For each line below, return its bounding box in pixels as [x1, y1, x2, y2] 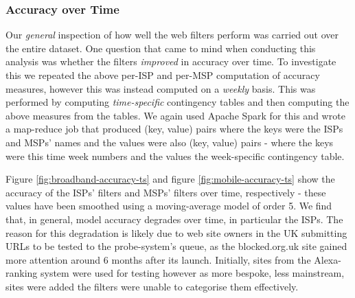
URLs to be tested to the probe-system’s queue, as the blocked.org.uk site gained [5, 239, 347, 253]
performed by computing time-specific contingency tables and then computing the [5, 95, 350, 109]
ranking [5, 266, 38, 280]
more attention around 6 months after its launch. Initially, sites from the [5, 252, 311, 266]
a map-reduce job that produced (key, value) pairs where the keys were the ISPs [5, 122, 343, 136]
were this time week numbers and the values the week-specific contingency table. [5, 148, 345, 163]
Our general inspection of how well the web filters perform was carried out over [5, 27, 339, 42]
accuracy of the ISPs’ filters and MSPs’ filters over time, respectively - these [5, 185, 326, 199]
